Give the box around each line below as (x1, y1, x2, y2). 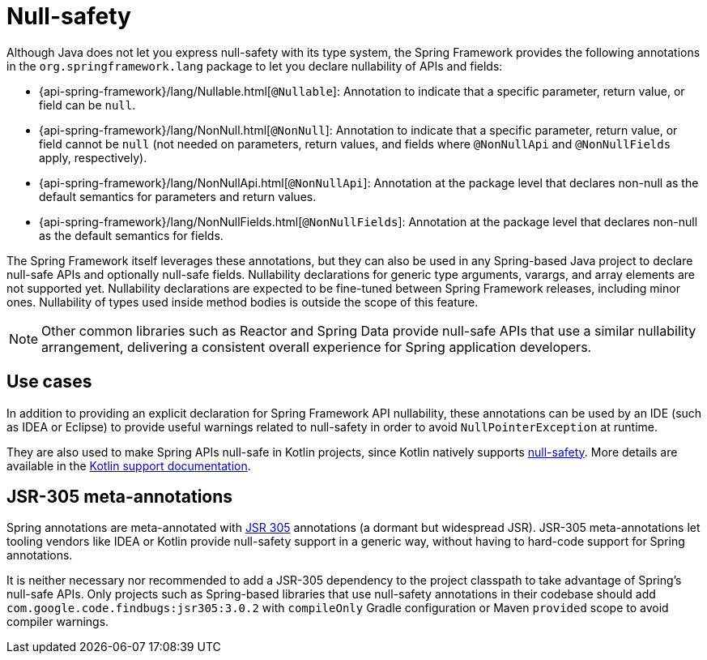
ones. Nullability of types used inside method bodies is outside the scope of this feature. (6, 294, 479, 309)
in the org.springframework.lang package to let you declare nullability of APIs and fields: (6, 58, 503, 73)
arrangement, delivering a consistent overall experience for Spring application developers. (41, 338, 592, 355)
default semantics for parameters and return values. (39, 189, 317, 204)
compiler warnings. (6, 615, 109, 629)
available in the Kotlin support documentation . (6, 458, 251, 473)
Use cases (6, 371, 92, 392)
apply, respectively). (39, 150, 147, 165)
